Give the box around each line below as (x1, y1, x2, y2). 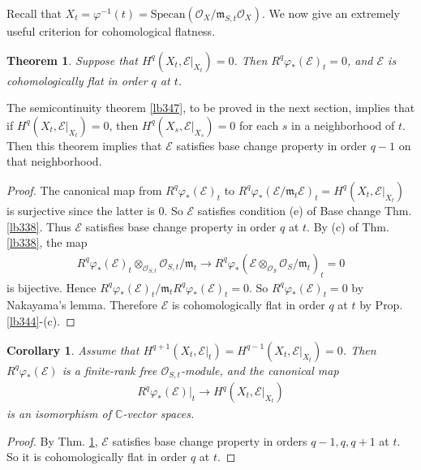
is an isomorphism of (6, 405, 112, 422)
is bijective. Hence (6, 278, 97, 295)
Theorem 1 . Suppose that (6, 51, 138, 68)
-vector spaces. (122, 405, 195, 422)
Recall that (6, 5, 62, 21)
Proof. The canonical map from (6, 181, 162, 198)
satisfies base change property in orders (112, 432, 307, 449)
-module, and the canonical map (180, 361, 339, 378)
